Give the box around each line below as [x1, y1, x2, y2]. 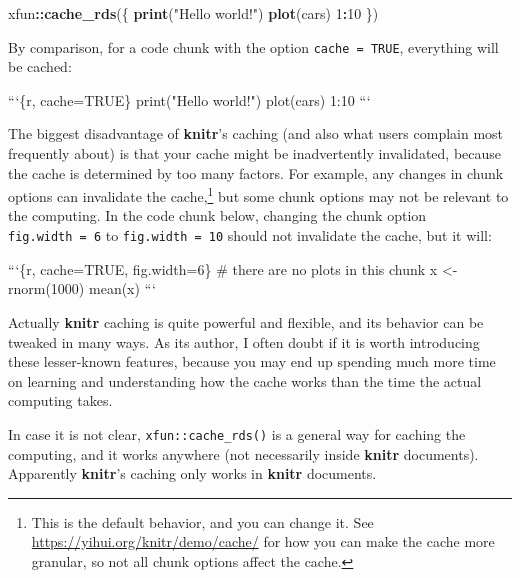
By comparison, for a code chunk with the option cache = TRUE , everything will [8, 36, 499, 57]
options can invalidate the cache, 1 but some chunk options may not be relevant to [8, 183, 509, 206]
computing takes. [8, 390, 113, 411]
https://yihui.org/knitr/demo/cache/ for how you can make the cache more [31, 531, 495, 552]
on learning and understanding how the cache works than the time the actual [8, 370, 482, 391]
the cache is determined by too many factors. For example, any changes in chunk [8, 162, 504, 183]
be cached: [8, 56, 72, 77]
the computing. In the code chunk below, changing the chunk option [8, 205, 427, 226]
